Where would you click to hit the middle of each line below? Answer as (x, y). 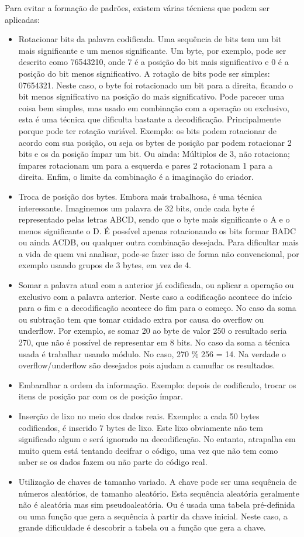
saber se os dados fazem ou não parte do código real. (113, 462)
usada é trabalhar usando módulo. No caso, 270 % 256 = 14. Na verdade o (152, 353)
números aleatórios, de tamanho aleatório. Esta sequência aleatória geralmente (159, 493)
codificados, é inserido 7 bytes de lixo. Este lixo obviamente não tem (141, 427)
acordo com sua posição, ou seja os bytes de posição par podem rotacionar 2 (155, 142)
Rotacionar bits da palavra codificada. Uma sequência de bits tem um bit (150, 39)
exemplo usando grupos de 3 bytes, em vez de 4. (105, 265)
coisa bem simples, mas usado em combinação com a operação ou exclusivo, (154, 107)
